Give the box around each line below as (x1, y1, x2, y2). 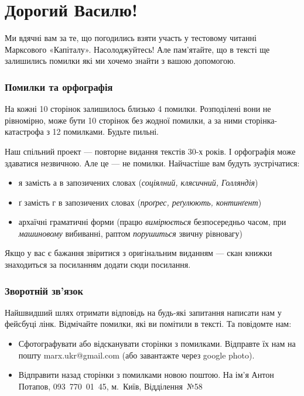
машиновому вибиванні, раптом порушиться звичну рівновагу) (18, 227, 243, 239)
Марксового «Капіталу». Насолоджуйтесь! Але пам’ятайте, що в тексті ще (5, 43, 270, 55)
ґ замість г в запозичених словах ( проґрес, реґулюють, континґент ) (18, 196, 262, 208)
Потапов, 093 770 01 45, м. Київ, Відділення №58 (18, 380, 203, 392)
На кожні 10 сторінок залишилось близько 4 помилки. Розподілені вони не (5, 103, 271, 115)
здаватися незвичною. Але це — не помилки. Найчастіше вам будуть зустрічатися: (5, 156, 300, 169)
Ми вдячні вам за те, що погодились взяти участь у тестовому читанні (5, 32, 257, 44)
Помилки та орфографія (5, 79, 113, 94)
